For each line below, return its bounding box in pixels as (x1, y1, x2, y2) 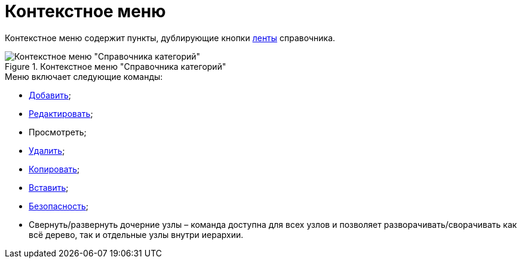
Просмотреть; (29, 126, 87, 137)
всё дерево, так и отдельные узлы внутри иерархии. (29, 229, 244, 240)
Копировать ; (29, 163, 80, 174)
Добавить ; (29, 89, 72, 100)
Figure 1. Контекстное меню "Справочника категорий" (5, 61, 226, 72)
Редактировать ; (29, 108, 93, 119)
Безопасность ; (29, 200, 89, 211)
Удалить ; (29, 145, 65, 156)
